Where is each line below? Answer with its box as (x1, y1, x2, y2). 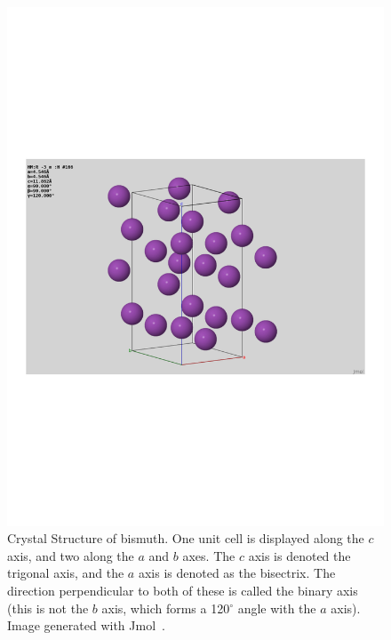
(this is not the (7, 598, 89, 617)
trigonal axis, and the (7, 564, 124, 582)
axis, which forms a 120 (101, 598, 230, 617)
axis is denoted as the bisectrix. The (138, 564, 336, 582)
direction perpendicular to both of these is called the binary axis (7, 580, 358, 599)
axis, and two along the (7, 546, 134, 564)
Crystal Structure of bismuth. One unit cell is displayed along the (7, 529, 364, 548)
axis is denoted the (248, 546, 351, 564)
